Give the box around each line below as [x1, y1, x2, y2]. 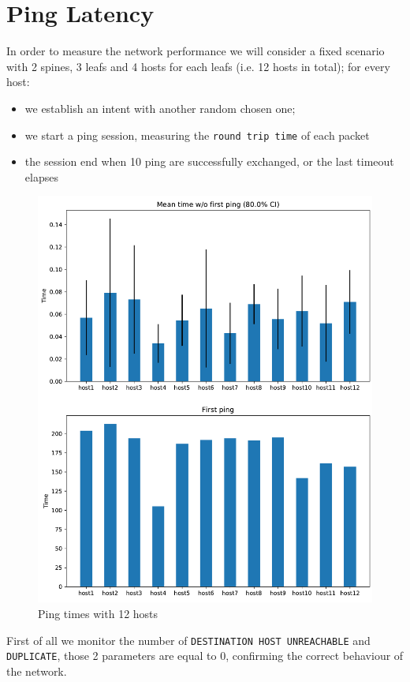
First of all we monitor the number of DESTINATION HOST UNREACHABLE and [6, 631, 371, 648]
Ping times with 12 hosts [38, 605, 158, 622]
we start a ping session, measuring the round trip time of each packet [24, 126, 370, 143]
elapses [24, 168, 58, 185]
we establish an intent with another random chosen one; [24, 99, 296, 116]
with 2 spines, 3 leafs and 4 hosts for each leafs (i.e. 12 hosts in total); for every [6, 58, 390, 74]
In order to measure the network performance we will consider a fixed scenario [6, 43, 385, 59]
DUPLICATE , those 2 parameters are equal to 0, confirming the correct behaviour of [6, 647, 404, 664]
